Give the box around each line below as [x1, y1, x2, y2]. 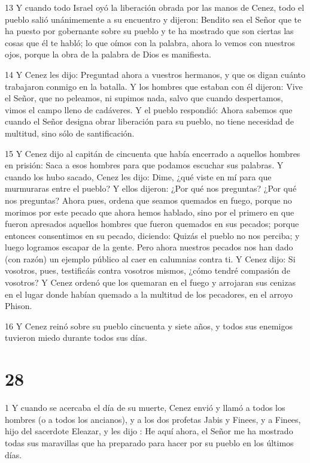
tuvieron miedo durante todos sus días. [5, 331, 148, 344]
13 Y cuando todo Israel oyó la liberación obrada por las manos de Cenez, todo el [5, 1, 305, 13]
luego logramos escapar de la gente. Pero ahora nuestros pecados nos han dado [5, 241, 293, 253]
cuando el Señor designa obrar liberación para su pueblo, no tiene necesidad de [5, 115, 294, 128]
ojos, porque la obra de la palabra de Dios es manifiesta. [5, 48, 211, 60]
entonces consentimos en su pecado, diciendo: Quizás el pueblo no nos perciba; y [5, 229, 300, 241]
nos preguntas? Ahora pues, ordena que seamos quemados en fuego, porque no [5, 193, 292, 206]
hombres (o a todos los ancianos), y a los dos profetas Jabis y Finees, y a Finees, [5, 413, 301, 425]
